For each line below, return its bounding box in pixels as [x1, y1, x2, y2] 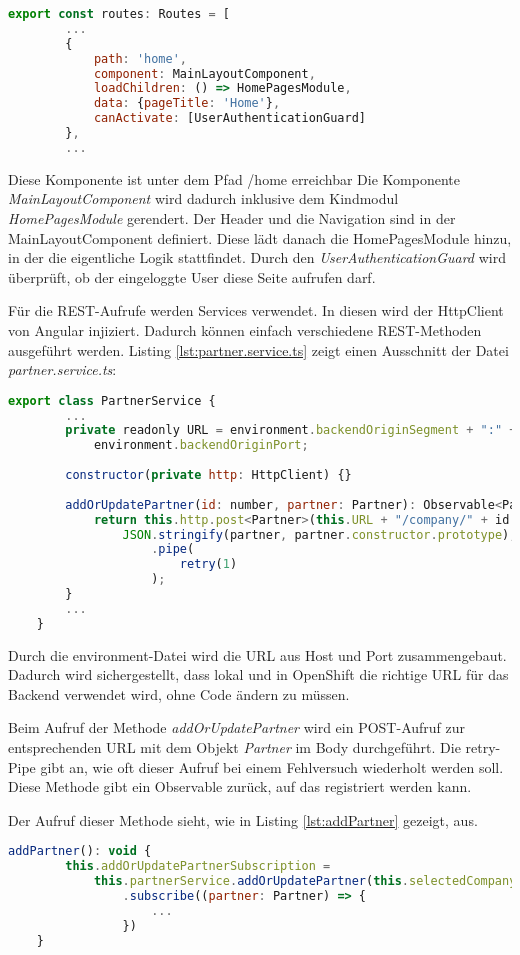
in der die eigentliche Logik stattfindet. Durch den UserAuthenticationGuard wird [8, 247, 506, 268]
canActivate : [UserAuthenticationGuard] [93, 111, 366, 126]
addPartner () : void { [8, 844, 152, 859]
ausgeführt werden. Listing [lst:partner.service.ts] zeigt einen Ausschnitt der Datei [8, 339, 509, 360]
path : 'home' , [93, 51, 188, 66]
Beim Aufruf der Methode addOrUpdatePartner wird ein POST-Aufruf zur [8, 717, 466, 738]
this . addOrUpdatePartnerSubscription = [65, 859, 331, 874]
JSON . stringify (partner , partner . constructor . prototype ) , [122, 527, 517, 542]
